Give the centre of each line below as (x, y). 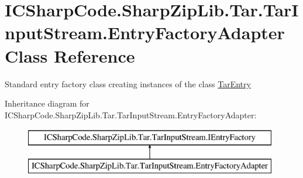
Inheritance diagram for (47, 103)
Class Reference (70, 55)
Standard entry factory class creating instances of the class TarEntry (128, 83)
